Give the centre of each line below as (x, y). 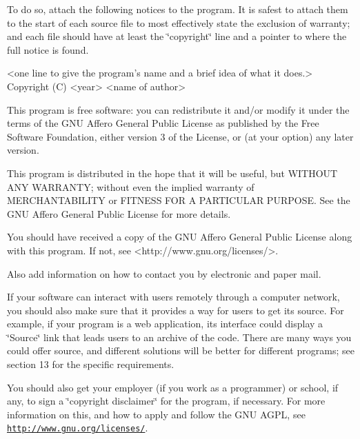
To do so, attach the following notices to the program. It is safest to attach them (178, 9)
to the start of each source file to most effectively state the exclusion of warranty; (179, 22)
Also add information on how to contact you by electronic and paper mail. (164, 273)
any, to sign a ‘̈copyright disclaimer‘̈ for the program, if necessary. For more (166, 401)
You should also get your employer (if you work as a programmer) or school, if (173, 387)
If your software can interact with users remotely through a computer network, (173, 297)
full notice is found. (48, 49)
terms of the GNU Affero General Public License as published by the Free (163, 123)
